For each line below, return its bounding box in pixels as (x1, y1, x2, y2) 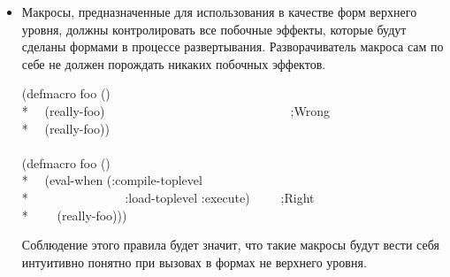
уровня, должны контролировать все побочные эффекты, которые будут (21, 19, 407, 38)
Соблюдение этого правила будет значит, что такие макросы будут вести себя (21, 235, 439, 254)
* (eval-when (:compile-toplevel (21, 171, 202, 189)
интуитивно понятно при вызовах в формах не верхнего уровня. (21, 252, 367, 271)
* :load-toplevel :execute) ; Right (21, 188, 315, 206)
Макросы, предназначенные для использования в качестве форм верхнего (21, 3, 417, 20)
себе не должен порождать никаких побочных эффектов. (21, 54, 326, 73)
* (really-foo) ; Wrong (21, 101, 330, 119)
